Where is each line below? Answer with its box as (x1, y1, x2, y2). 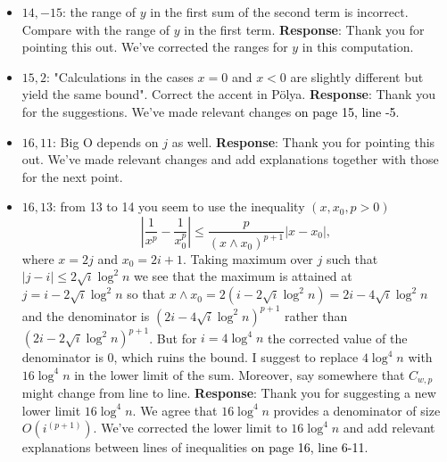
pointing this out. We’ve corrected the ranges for (21, 37, 288, 56)
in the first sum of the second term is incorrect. (150, 3, 409, 21)
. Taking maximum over (182, 249, 313, 268)
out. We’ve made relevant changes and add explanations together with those (21, 150, 439, 169)
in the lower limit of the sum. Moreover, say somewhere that (74, 365, 405, 384)
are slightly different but (290, 67, 424, 86)
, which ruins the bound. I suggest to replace (113, 348, 359, 367)
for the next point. (21, 167, 123, 186)
